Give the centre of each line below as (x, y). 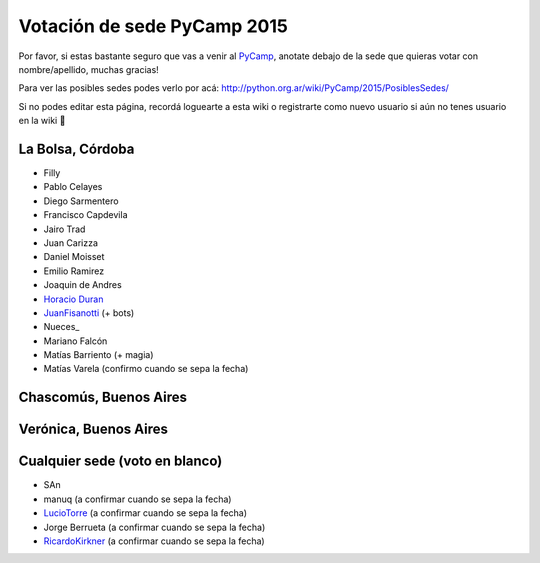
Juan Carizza (71, 242)
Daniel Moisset (74, 257)
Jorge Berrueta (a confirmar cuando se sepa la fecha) (154, 527)
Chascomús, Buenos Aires (103, 397)
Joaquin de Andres (82, 285)
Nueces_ (61, 327)
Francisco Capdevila (85, 215)
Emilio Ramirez (74, 271)
